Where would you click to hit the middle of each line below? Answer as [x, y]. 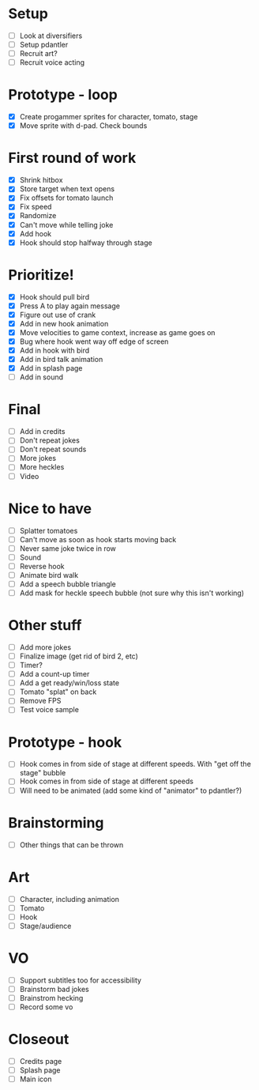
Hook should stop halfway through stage [86, 243]
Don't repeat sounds [53, 449]
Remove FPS [40, 701]
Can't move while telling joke [66, 224]
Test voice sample [49, 710]
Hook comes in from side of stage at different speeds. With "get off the [135, 764]
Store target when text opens [67, 189]
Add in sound [41, 377]
